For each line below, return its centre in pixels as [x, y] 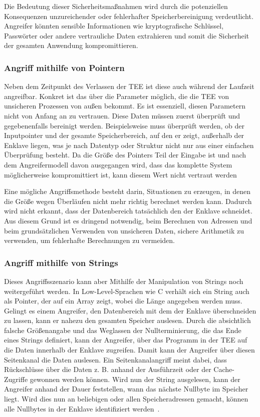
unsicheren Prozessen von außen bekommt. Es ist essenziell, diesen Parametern [125, 106]
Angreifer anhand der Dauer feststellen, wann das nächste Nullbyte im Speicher [126, 389]
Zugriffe [16, 379]
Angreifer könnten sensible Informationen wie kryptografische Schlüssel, [114, 26]
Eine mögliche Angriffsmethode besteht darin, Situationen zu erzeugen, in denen [127, 191]
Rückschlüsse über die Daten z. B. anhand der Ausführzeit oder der [108, 369]
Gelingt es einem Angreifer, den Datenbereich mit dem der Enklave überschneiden [130, 310]
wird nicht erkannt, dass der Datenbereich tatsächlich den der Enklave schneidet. [128, 211]
